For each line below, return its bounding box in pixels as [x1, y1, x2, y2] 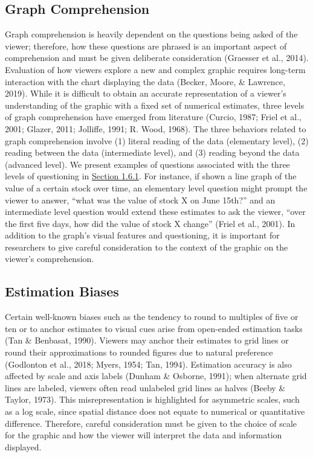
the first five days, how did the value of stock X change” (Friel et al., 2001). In [5, 217, 295, 229]
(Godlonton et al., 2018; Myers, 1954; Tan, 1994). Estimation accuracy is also [5, 357, 292, 370]
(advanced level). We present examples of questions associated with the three [5, 158, 290, 170]
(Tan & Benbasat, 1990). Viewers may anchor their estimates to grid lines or [5, 334, 289, 347]
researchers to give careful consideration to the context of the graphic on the [5, 240, 288, 253]
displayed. [5, 440, 42, 453]
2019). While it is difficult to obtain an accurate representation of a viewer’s [5, 87, 286, 100]
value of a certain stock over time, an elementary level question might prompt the [5, 181, 308, 194]
